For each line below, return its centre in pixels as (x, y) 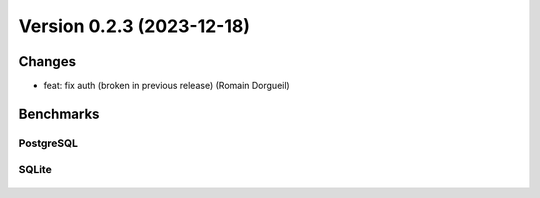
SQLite (35, 170)
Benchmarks (59, 113)
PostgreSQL (48, 143)
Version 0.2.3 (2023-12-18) (134, 26)
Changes (47, 61)
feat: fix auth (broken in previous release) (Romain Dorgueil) (166, 86)
